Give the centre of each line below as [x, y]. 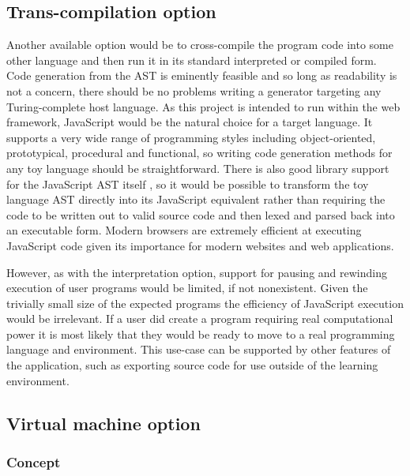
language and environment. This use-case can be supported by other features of [199, 349]
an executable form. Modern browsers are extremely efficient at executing [184, 230]
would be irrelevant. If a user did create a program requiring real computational [200, 319]
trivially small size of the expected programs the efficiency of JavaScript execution [205, 303]
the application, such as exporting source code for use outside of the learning [192, 365]
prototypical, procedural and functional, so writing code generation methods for [199, 153]
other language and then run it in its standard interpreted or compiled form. [192, 60]
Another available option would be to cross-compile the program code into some [200, 45]
